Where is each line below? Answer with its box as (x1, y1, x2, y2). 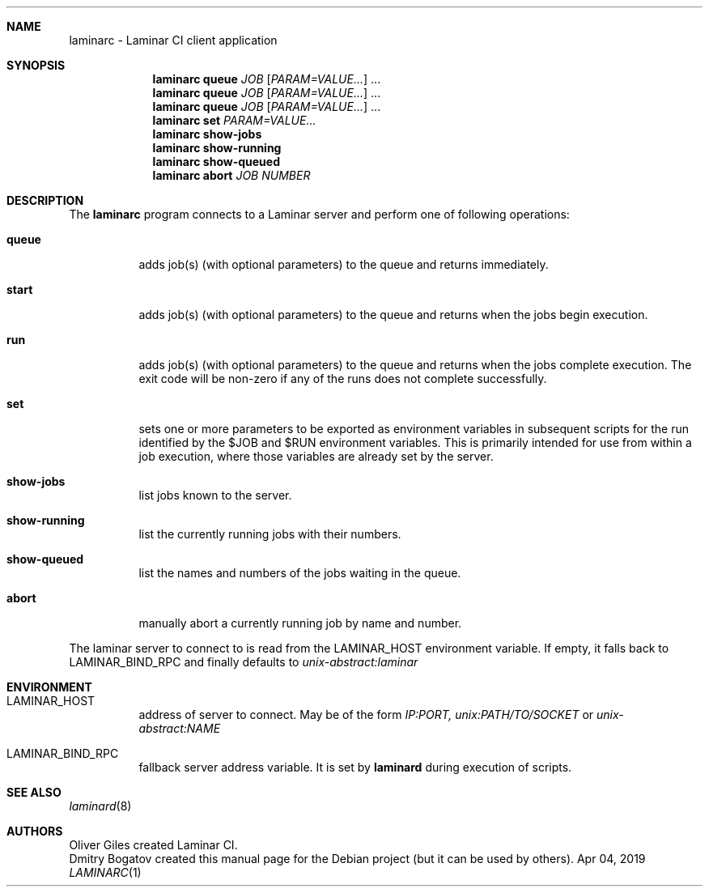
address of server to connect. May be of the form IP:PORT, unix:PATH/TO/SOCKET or (138, 708, 594, 721)
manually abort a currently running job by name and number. (138, 616, 462, 630)
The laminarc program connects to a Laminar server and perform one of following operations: (69, 207, 570, 221)
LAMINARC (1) (69, 865, 142, 879)
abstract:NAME (138, 721, 221, 735)
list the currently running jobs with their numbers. (138, 527, 401, 541)
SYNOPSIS (6, 58, 66, 72)
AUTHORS (6, 824, 63, 838)
